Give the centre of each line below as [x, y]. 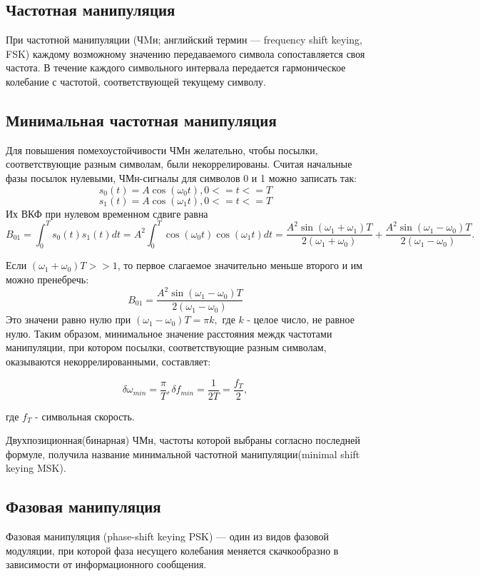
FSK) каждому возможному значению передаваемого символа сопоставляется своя [185, 53]
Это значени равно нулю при [68, 319]
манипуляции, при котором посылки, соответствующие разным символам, [166, 347]
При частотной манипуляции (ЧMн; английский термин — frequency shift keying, [184, 40]
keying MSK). [36, 468]
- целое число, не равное [301, 319]
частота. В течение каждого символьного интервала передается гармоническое [176, 67]
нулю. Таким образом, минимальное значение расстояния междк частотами [169, 333]
